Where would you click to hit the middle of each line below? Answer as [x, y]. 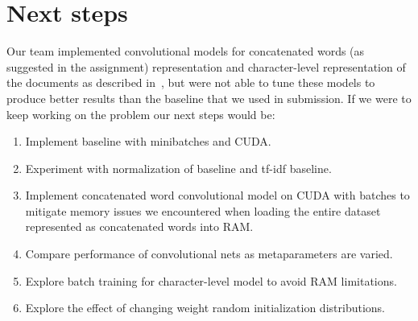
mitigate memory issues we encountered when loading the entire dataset [203, 210]
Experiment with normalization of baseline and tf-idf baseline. [178, 168]
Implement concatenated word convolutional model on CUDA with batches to [217, 195]
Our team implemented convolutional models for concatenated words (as [186, 51]
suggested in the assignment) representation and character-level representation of [206, 66]
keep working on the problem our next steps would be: [141, 114]
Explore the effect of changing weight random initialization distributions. [205, 308]
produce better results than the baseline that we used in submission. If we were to [209, 98]
